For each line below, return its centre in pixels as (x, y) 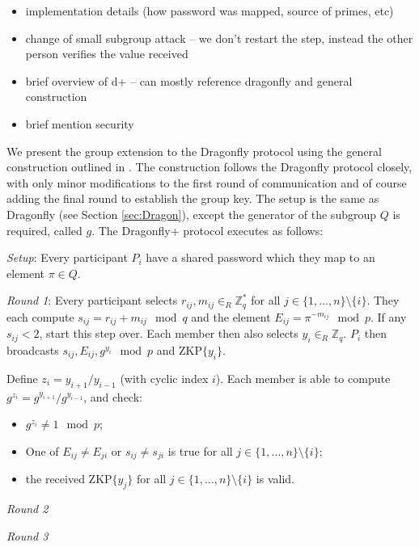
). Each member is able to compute (303, 378)
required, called (44, 230)
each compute (40, 316)
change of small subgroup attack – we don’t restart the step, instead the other (219, 38)
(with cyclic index (164, 378)
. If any (388, 316)
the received (55, 479)
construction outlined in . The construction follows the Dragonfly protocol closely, (209, 167)
